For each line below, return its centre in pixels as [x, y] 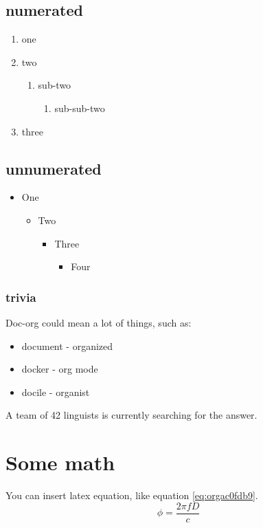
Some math [60, 462]
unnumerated [54, 168]
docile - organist [56, 392]
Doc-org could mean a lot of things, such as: [99, 322]
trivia [21, 297]
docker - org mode [60, 369]
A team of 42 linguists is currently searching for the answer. [131, 415]
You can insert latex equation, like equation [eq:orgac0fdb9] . [132, 495]
